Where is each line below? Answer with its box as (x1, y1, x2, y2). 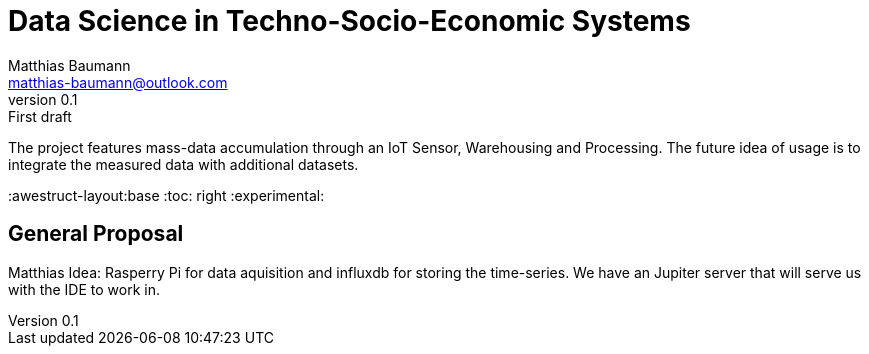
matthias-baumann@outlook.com (8, 73, 228, 91)
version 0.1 (8, 90, 78, 108)
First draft (8, 107, 72, 125)
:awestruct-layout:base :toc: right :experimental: (8, 186, 325, 204)
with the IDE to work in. (8, 280, 160, 298)
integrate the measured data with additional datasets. (8, 155, 359, 173)
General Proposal (8, 221, 184, 247)
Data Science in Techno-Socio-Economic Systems (8, 4, 691, 38)
